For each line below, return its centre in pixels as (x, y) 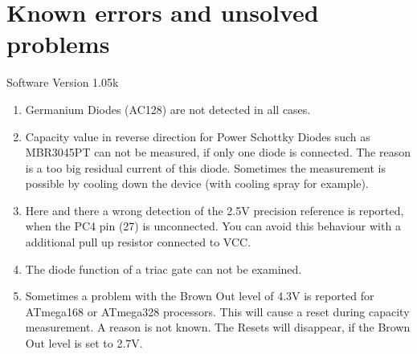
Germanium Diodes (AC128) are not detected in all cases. (168, 109)
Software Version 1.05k (63, 82)
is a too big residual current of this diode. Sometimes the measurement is (205, 167)
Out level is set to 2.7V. (84, 343)
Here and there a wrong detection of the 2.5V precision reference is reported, (215, 210)
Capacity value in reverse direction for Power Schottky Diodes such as (198, 136)
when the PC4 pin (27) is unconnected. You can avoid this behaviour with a (213, 226)
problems (58, 44)
